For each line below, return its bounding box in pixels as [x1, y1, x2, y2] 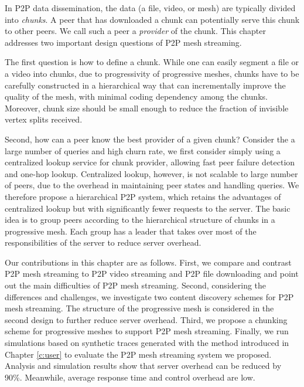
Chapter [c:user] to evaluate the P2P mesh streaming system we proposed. [5, 348, 272, 360]
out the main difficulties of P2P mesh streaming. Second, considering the [5, 279, 267, 291]
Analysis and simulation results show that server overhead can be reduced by [5, 359, 282, 372]
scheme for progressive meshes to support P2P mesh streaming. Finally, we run [5, 325, 289, 337]
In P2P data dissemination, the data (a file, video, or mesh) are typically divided [5, 2, 296, 13]
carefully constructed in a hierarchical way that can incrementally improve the [5, 79, 286, 91]
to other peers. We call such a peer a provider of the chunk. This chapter [5, 25, 266, 37]
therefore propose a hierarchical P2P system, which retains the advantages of [5, 190, 281, 202]
